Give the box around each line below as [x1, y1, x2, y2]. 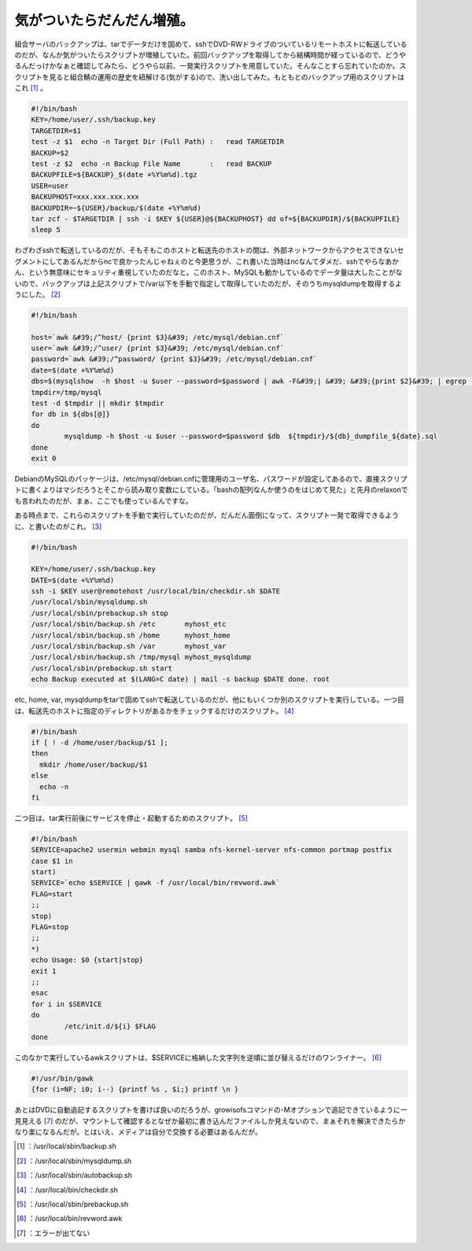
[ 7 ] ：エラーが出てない [17, 1228, 90, 1238]
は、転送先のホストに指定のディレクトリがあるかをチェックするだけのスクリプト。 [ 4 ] [14, 706, 294, 715]
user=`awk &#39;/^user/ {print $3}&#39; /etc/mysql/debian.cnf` [31, 344, 285, 353]
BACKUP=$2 [31, 148, 69, 157]
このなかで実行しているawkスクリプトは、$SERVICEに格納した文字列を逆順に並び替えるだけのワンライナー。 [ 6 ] [14, 1053, 382, 1062]
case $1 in [31, 856, 73, 865]
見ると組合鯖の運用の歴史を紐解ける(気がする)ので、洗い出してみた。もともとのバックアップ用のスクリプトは [48, 72, 405, 82]
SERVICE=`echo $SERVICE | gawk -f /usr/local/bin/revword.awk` [31, 878, 281, 888]
